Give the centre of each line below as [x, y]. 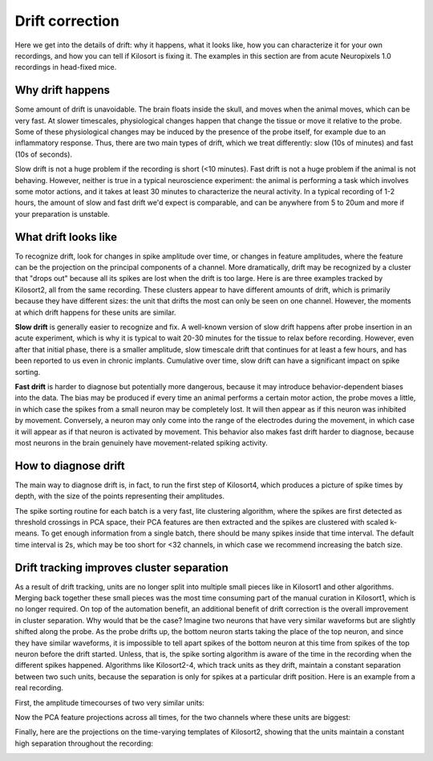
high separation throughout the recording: [84, 743]
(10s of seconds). [43, 154]
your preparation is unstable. [62, 214]
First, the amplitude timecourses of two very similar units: [109, 702]
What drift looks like [66, 237]
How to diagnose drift [70, 466]
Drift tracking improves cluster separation [121, 567]
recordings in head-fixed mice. [66, 67]
